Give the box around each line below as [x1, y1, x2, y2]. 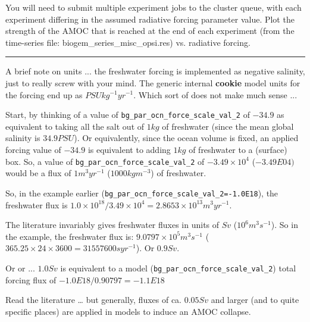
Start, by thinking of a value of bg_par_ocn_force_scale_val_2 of [5, 108, 250, 121]
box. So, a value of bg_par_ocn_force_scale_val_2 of [5, 155, 205, 167]
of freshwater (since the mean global [162, 120, 294, 132]
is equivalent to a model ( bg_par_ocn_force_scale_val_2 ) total [60, 261, 296, 274]
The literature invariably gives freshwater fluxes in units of [5, 218, 220, 231]
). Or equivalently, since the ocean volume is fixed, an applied [74, 132, 299, 144]
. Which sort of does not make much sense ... [133, 88, 298, 101]
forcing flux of [5, 273, 57, 286]
